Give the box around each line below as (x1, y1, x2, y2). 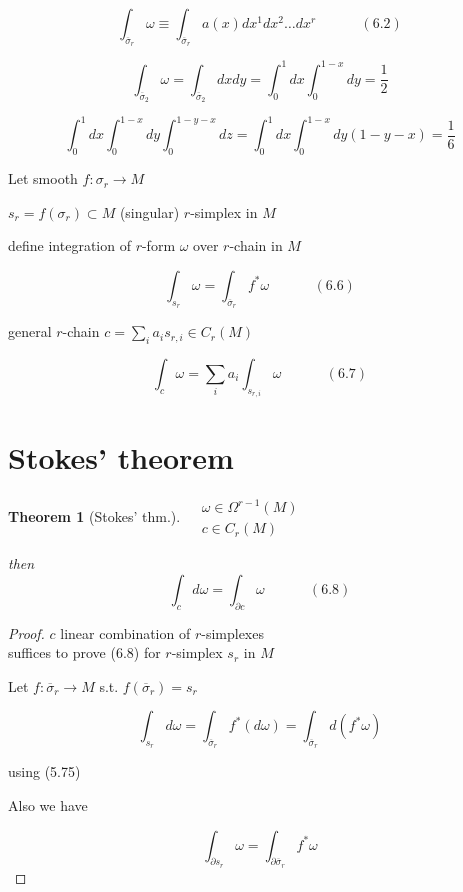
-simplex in (190, 201, 258, 222)
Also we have (8, 795, 88, 816)
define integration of (8, 235, 131, 256)
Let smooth (8, 168, 78, 189)
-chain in (229, 235, 283, 256)
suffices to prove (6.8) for (8, 642, 161, 663)
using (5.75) (8, 761, 81, 782)
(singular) (119, 201, 180, 222)
